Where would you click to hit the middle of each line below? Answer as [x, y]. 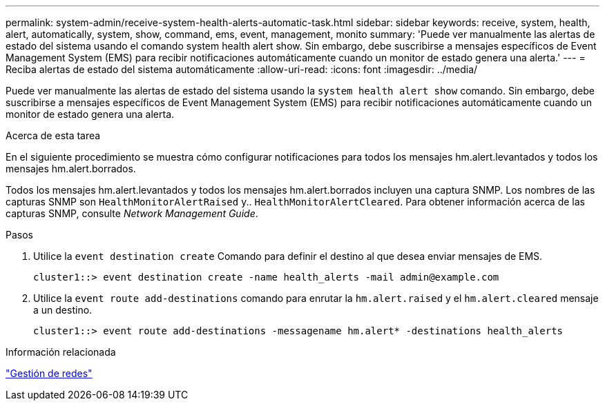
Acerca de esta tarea [53, 135]
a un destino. [63, 310]
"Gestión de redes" [49, 373]
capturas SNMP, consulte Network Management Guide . [132, 213]
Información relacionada [61, 352]
